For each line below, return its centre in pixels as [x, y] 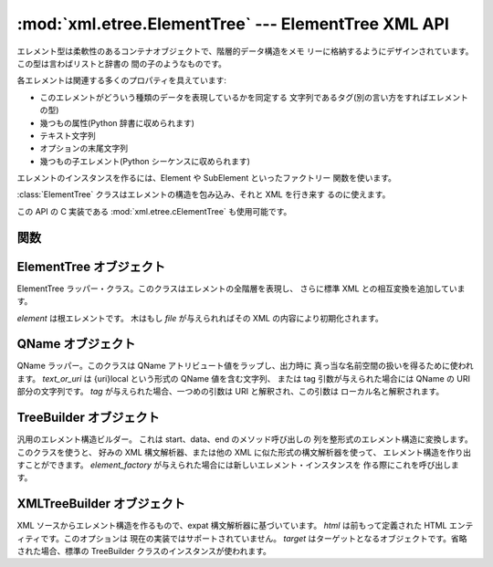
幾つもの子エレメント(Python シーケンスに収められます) [145, 161]
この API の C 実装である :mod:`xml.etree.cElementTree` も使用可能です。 [154, 211]
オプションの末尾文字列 [84, 148]
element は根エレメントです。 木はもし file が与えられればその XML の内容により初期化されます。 [200, 318]
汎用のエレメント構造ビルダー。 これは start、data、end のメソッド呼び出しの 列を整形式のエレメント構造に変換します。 [245, 439]
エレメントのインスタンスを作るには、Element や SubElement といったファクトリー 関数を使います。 [207, 178]
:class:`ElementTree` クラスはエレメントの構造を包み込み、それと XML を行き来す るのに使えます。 [204, 194]
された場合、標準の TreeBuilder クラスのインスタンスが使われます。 [144, 551]
